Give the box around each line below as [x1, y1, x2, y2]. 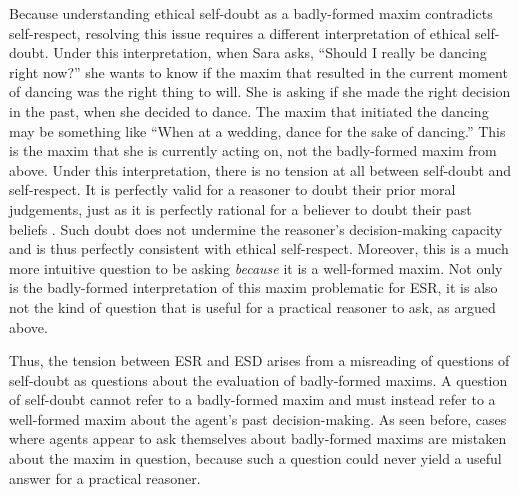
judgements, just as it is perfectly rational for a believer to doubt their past [9, 198, 472, 219]
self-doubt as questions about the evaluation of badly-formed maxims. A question [9, 369, 508, 390]
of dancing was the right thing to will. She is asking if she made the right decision [9, 81, 511, 102]
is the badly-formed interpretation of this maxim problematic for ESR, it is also [9, 277, 498, 298]
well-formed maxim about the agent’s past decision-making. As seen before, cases [9, 408, 507, 429]
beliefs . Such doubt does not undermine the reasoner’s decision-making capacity [9, 218, 503, 239]
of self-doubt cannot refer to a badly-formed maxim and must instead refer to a [9, 389, 496, 410]
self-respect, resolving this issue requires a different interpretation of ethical [9, 22, 471, 43]
